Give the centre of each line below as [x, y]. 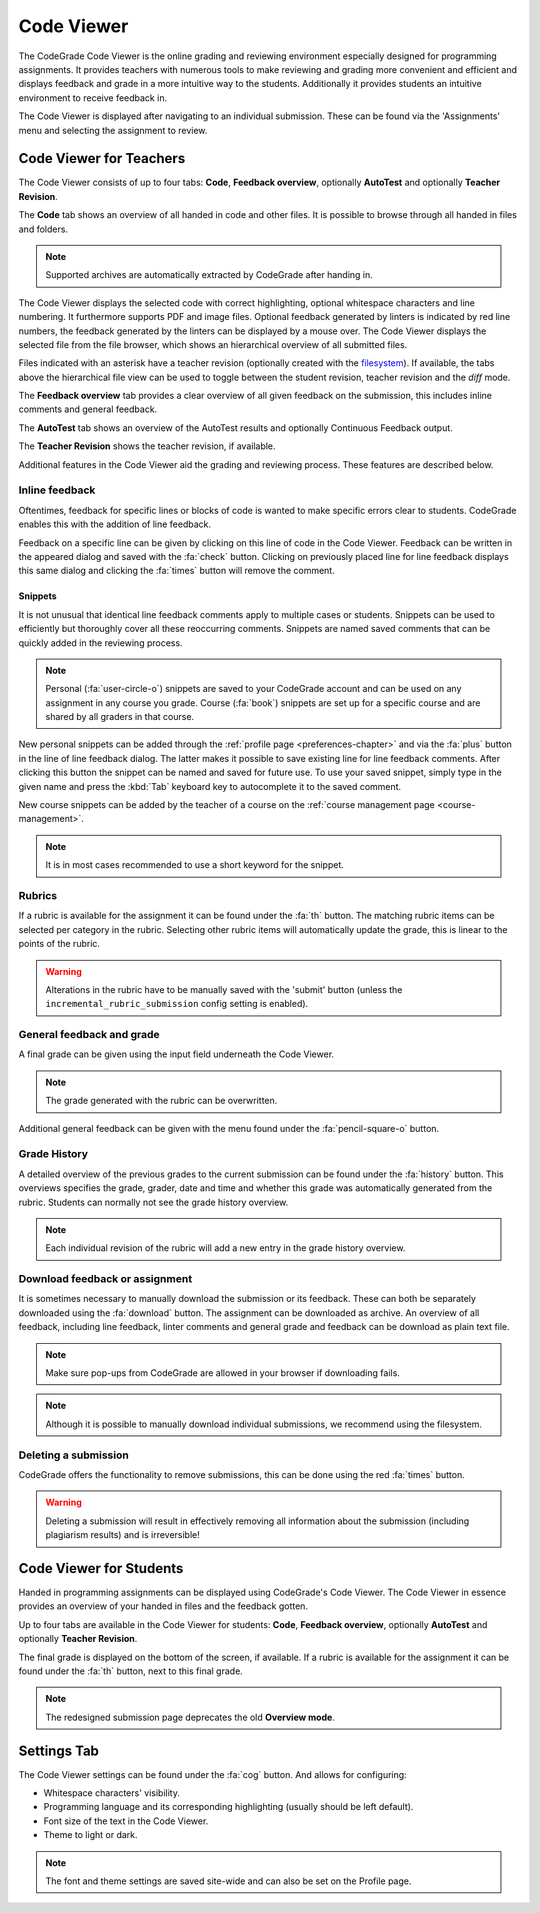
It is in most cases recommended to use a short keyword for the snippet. [195, 865]
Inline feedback [57, 490]
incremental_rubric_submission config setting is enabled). [177, 1004]
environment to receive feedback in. [93, 97]
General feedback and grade [89, 1035]
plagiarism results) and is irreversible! [122, 1535]
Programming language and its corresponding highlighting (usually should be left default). [228, 1807]
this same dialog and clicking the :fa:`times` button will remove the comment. [176, 571]
